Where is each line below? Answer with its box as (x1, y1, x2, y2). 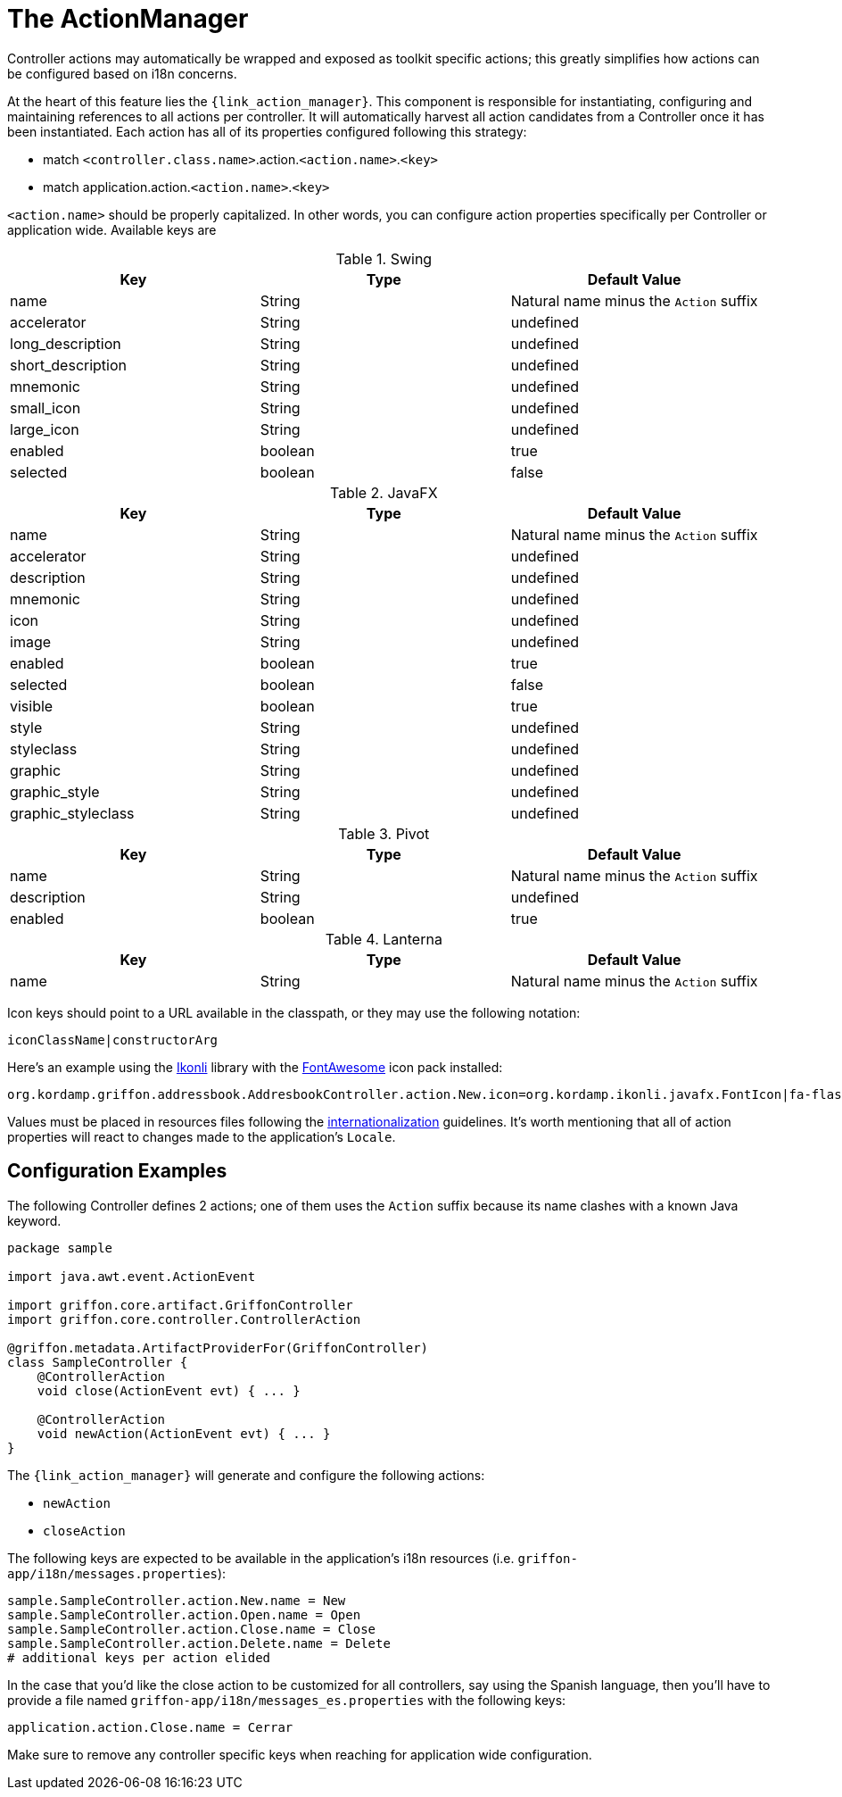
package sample (7, 1240, 113, 1255)
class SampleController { (7, 1354, 188, 1369)
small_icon (10, 398, 81, 417)
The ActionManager (7, 4, 249, 34)
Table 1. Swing (335, 249, 433, 268)
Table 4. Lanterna (325, 929, 442, 948)
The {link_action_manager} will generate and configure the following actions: (7, 1467, 485, 1483)
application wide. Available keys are (7, 221, 217, 237)
